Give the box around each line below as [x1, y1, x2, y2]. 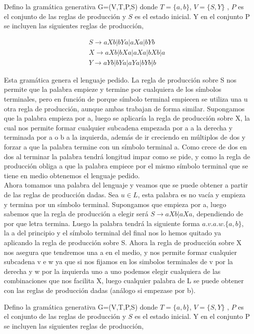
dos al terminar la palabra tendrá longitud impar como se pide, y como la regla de [4, 151, 250, 161]
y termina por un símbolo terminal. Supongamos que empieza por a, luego [4, 199, 226, 209]
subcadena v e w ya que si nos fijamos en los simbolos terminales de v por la [4, 256, 233, 267]
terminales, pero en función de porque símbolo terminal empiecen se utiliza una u [4, 94, 248, 104]
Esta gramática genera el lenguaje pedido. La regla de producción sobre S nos [4, 74, 237, 84]
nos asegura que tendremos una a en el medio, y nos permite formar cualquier [4, 247, 237, 257]
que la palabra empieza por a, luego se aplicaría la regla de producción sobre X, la [4, 113, 250, 123]
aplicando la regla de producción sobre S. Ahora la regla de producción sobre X [4, 237, 242, 247]
